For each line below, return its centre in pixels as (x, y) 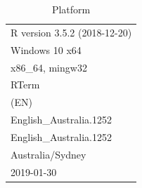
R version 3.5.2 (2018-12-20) (71, 32)
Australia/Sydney (49, 154)
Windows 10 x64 (46, 49)
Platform (71, 9)
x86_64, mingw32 (49, 67)
